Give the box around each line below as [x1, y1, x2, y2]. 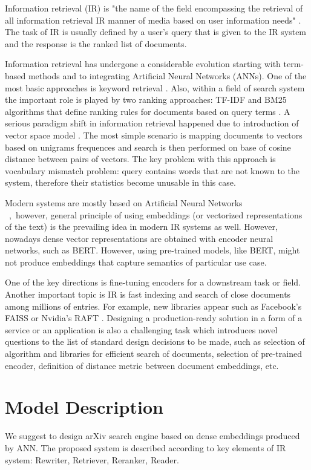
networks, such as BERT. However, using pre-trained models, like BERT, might [5, 244, 300, 256]
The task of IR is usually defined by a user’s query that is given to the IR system [5, 25, 307, 38]
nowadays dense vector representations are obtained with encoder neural [5, 232, 273, 244]
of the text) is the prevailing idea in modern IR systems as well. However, [5, 220, 278, 233]
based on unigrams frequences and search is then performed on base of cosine [5, 140, 291, 153]
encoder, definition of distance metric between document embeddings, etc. [5, 359, 279, 371]
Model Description [5, 394, 163, 419]
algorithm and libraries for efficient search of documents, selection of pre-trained [5, 347, 302, 360]
